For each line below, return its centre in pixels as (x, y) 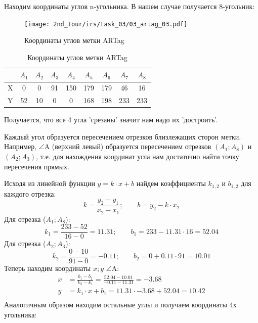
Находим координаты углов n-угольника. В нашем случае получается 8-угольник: (130, 6)
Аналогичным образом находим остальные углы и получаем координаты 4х (120, 304)
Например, (20, 146)
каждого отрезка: (30, 193)
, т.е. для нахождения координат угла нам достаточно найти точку (138, 156)
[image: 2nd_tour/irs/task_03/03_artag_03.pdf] (106, 24)
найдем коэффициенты (171, 183)
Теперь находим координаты (48, 268)
